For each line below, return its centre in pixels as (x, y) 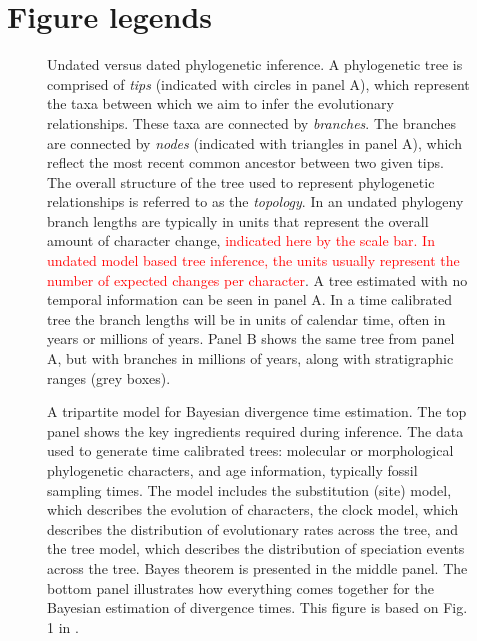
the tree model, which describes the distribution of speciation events (256, 548)
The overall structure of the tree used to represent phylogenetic (241, 181)
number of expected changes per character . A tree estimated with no (257, 279)
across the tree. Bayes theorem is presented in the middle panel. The (257, 567)
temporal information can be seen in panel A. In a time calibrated (250, 299)
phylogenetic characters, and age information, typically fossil (232, 470)
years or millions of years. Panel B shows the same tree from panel (251, 338)
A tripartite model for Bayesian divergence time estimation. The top (257, 411)
